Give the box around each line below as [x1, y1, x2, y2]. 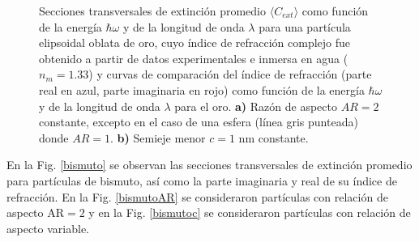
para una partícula [259, 18, 351, 35]
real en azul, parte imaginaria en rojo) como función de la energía [39, 81, 365, 98]
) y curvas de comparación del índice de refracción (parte [88, 66, 372, 83]
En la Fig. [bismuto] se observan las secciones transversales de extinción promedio [6, 156, 413, 173]
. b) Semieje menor [110, 129, 206, 146]
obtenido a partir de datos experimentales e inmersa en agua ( [39, 49, 348, 66]
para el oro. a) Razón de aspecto [174, 97, 337, 114]
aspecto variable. [6, 219, 90, 236]
